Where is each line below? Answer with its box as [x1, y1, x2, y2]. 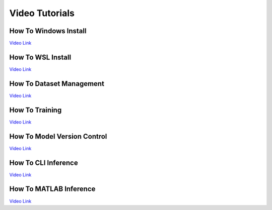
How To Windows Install [9, 27, 87, 35]
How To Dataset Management [9, 79, 104, 88]
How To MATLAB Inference [9, 185, 96, 193]
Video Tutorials [9, 8, 75, 19]
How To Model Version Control [9, 132, 107, 141]
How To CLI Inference [9, 158, 78, 167]
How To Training [9, 106, 62, 114]
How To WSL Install [9, 53, 72, 61]
